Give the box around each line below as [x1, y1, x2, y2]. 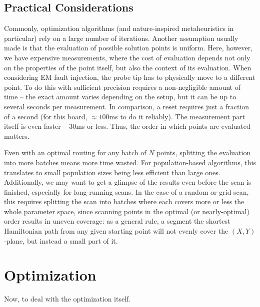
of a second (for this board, [4, 111, 87, 121]
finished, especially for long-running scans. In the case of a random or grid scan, [4, 186, 249, 197]
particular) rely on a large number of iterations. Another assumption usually [4, 32, 238, 43]
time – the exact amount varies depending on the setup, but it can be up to [4, 91, 236, 102]
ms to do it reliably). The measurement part [109, 111, 245, 121]
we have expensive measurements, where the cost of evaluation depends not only [4, 52, 250, 62]
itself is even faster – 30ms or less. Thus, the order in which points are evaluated [4, 121, 250, 131]
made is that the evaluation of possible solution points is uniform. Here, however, [4, 42, 253, 53]
